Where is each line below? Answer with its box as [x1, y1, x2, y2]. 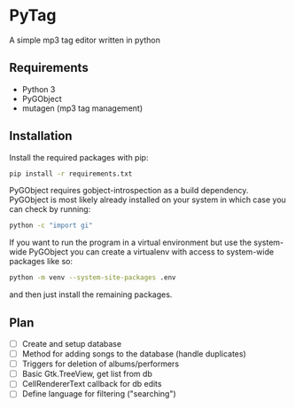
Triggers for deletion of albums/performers [21, 358, 180, 369]
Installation [9, 129, 73, 144]
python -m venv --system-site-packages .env [9, 273, 176, 282]
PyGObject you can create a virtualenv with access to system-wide [28, 247, 275, 257]
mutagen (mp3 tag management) [21, 103, 144, 114]
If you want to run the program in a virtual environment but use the [9, 237, 252, 248]
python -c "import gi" [9, 221, 93, 231]
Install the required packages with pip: [9, 152, 149, 162]
